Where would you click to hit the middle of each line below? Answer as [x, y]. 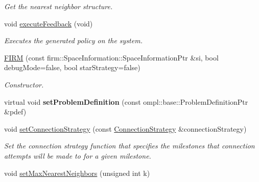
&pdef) [15, 112]
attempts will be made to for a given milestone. [78, 155]
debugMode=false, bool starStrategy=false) [72, 67]
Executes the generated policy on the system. [73, 40]
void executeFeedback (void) [49, 23]
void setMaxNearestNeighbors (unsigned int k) [77, 173]
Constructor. [24, 84]
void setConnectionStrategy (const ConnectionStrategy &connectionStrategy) [125, 128]
